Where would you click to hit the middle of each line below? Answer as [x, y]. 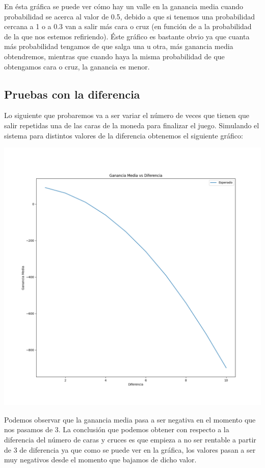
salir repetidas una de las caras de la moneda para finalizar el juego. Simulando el [132, 125]
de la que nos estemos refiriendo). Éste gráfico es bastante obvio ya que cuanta [127, 36]
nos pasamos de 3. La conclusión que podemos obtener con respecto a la [117, 429]
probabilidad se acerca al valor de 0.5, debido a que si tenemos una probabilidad [129, 16]
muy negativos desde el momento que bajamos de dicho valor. [100, 460]
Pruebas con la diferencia [72, 94]
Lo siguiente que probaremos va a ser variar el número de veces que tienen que [127, 115]
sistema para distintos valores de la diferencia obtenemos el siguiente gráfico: [124, 135]
